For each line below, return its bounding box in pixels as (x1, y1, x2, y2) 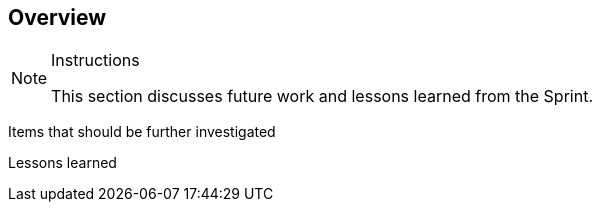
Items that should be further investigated (8, 123, 276, 141)
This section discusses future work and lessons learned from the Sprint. (51, 86, 593, 107)
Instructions (51, 50, 140, 71)
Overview (8, 5, 107, 30)
